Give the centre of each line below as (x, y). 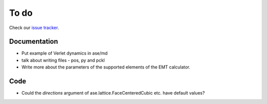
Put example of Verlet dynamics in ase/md (65, 53)
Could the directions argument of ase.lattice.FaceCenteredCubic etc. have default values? (113, 93)
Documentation (34, 42)
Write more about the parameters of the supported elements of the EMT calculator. (106, 67)
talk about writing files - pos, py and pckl (63, 60)
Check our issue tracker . (34, 28)
